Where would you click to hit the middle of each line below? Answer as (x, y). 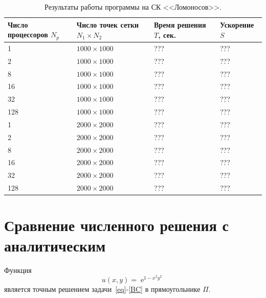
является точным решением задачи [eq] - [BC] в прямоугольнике (102, 289)
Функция (18, 270)
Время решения (180, 25)
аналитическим (55, 245)
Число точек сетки (108, 25)
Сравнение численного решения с (117, 225)
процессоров (28, 35)
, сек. (167, 35)
